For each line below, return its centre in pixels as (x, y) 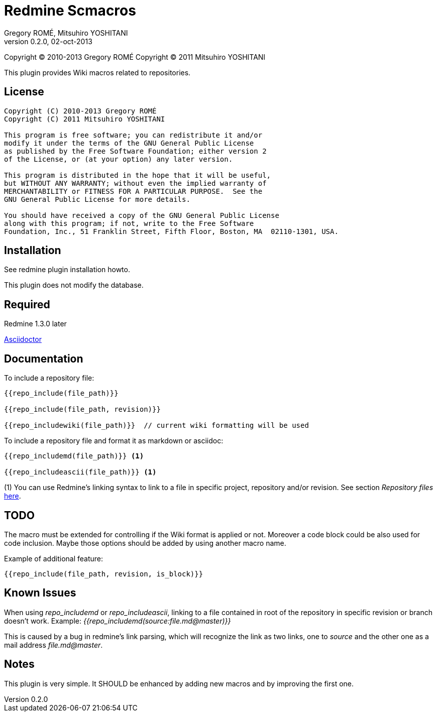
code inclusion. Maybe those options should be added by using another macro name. (145, 543)
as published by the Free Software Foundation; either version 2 (135, 151)
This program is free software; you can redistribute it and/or (133, 135)
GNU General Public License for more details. (97, 199)
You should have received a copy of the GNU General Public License (142, 215)
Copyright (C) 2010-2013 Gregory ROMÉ (80, 111)
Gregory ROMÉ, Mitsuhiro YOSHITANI (66, 33)
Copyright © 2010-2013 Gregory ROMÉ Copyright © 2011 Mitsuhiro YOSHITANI (135, 57)
